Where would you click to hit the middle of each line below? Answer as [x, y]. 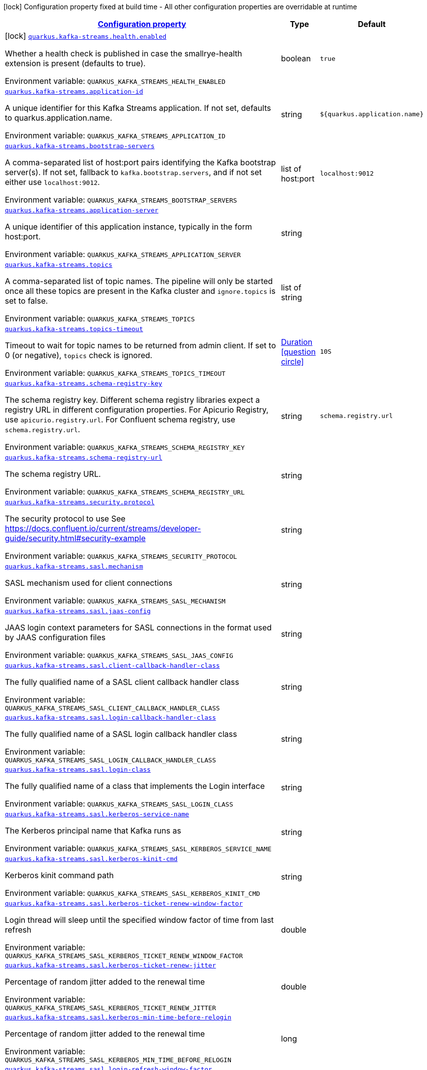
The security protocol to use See [65, 519]
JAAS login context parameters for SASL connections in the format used [138, 627]
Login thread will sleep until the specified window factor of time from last [139, 920]
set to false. [26, 301]
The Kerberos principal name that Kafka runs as [93, 831]
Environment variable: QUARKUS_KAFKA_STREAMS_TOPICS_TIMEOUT [115, 373]
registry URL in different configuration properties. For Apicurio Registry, [137, 410]
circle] [292, 361]
